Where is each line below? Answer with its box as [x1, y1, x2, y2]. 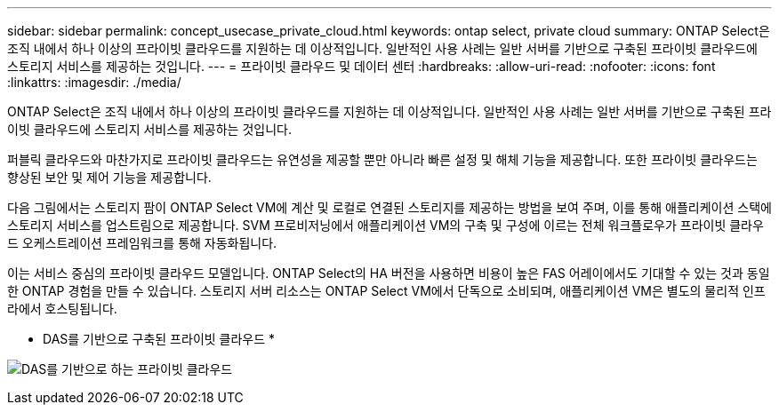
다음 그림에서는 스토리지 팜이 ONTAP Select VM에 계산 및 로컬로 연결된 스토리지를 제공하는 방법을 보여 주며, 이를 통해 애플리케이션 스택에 [7, 200, 772, 215]
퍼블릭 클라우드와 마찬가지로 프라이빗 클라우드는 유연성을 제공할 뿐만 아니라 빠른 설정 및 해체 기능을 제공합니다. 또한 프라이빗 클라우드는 [7, 152, 758, 167]
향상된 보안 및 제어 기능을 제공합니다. [7, 170, 212, 185]
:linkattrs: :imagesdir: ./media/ [7, 75, 181, 90]
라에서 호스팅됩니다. [7, 301, 117, 316]
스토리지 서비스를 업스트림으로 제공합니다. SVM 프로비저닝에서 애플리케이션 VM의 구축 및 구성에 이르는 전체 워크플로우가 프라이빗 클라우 [7, 218, 764, 233]
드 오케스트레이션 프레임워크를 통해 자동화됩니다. [7, 235, 277, 250]
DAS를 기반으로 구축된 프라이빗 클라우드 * [43, 331, 276, 346]
